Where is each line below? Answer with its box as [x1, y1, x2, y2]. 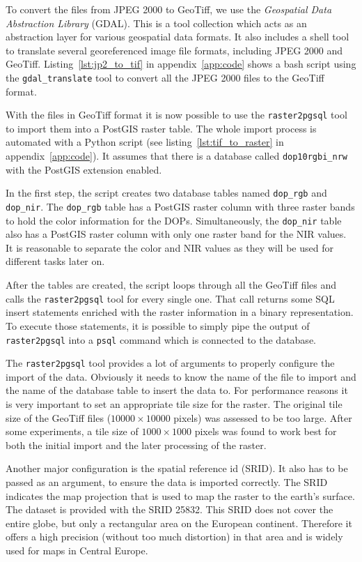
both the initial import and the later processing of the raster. [6, 437, 267, 452]
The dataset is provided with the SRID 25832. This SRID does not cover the [6, 502, 333, 517]
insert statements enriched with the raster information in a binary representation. [6, 305, 354, 319]
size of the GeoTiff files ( [6, 410, 111, 425]
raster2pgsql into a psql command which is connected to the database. [6, 332, 316, 347]
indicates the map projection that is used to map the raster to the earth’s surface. [6, 488, 355, 503]
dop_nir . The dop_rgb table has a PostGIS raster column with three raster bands [6, 199, 355, 213]
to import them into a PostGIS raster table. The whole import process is [6, 121, 317, 135]
